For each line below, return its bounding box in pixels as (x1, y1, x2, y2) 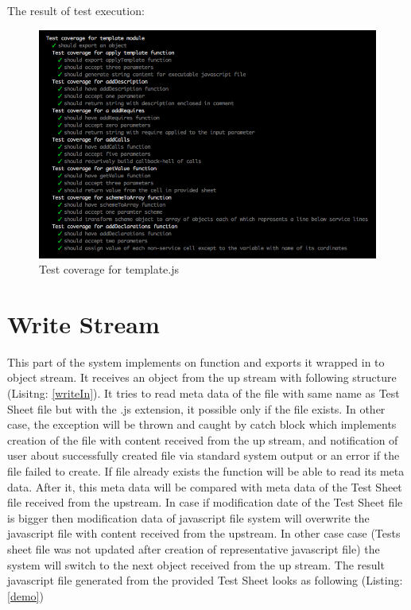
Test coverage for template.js (39, 261, 179, 278)
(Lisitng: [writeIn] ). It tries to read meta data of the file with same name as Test (7, 385, 400, 402)
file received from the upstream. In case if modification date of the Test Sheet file (7, 494, 403, 511)
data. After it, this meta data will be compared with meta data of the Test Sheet (7, 478, 402, 495)
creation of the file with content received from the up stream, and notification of (7, 431, 398, 448)
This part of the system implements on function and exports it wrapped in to (7, 353, 385, 370)
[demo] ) (7, 587, 44, 604)
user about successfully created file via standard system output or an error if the (7, 447, 400, 464)
